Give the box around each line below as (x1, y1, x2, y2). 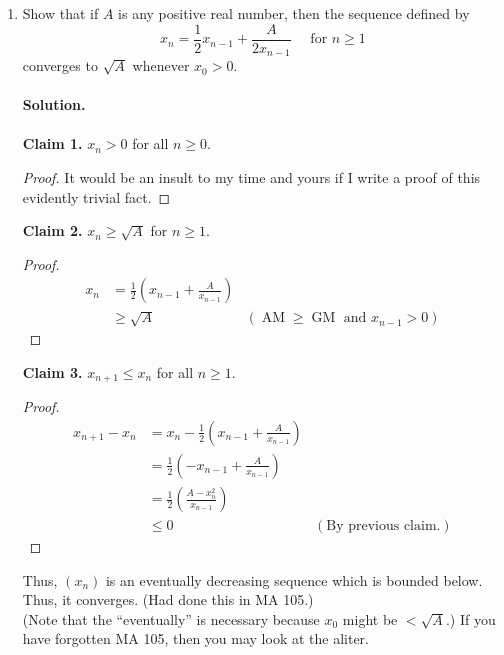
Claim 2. (22, 220, 83, 241)
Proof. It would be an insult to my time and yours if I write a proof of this (22, 167, 481, 188)
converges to (22, 55, 98, 76)
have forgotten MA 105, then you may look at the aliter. (22, 628, 369, 649)
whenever (132, 55, 190, 76)
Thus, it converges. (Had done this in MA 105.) (22, 589, 314, 610)
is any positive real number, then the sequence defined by (118, 3, 470, 23)
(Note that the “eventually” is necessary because (22, 608, 320, 629)
